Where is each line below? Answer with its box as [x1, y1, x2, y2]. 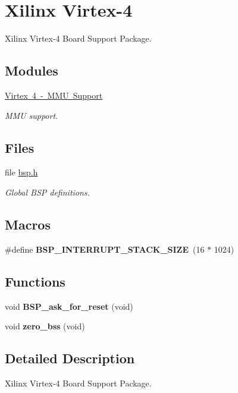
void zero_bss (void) [5, 320, 85, 332]
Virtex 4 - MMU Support [5, 89, 103, 101]
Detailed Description [5, 349, 135, 367]
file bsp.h [5, 166, 38, 178]
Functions [5, 272, 65, 290]
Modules [5, 61, 58, 80]
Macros [5, 215, 51, 233]
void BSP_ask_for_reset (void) [5, 300, 133, 312]
